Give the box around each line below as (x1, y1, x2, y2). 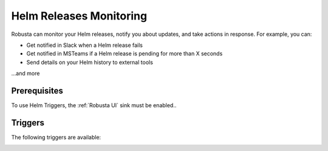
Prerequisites (11, 85, 63, 96)
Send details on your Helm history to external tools (26, 58, 153, 66)
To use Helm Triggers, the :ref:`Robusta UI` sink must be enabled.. (11, 102, 177, 109)
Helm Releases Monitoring (11, 9, 148, 23)
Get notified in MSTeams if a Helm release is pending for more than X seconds (26, 50, 223, 57)
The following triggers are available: (11, 133, 101, 141)
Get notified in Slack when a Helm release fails (26, 41, 143, 49)
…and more (11, 70, 40, 77)
